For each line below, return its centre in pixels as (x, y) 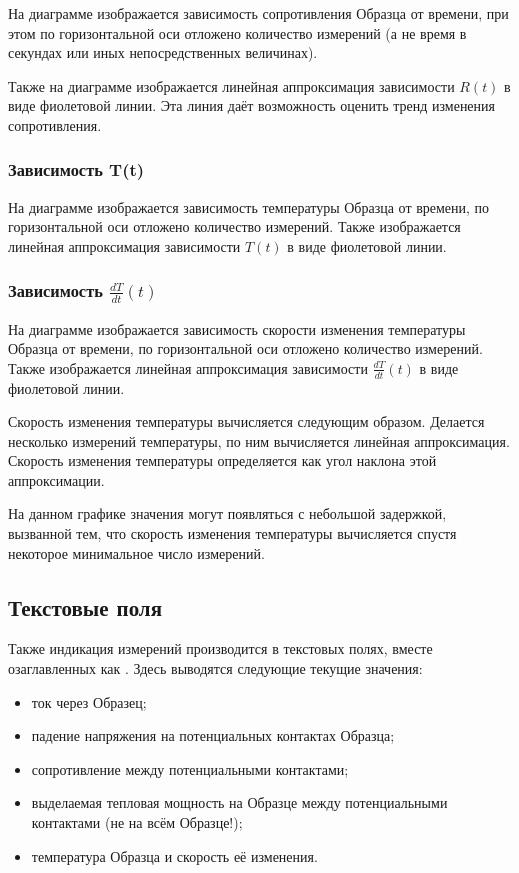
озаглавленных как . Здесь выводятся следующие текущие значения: (215, 668)
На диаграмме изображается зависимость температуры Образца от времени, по (249, 206)
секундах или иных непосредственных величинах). (163, 52)
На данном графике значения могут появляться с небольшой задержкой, (227, 513)
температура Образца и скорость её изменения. (174, 855)
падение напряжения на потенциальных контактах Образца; (213, 735)
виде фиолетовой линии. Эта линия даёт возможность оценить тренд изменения (252, 105)
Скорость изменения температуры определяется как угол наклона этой (222, 460)
